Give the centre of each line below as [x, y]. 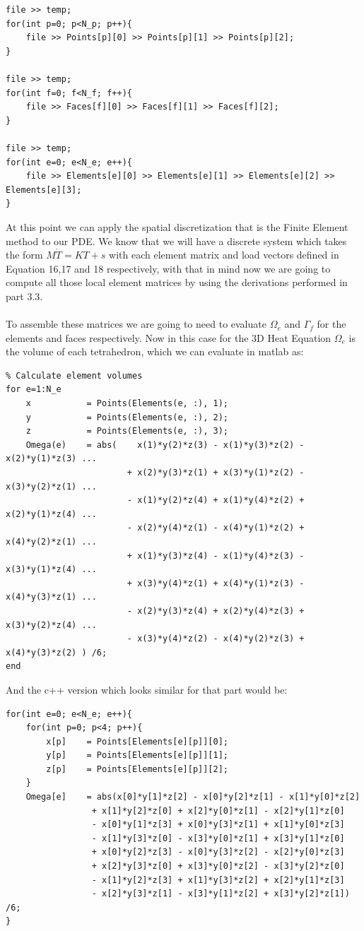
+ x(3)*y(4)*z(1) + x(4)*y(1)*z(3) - [216, 583]
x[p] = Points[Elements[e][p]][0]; [137, 741]
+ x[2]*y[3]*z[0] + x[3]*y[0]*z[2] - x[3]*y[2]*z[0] [218, 866]
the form [24, 255]
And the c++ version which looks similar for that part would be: [147, 689]
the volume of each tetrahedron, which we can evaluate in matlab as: [155, 351]
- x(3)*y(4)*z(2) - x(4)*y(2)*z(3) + [216, 639]
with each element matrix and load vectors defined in [224, 255]
